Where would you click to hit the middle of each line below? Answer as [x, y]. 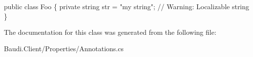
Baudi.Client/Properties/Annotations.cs [64, 48]
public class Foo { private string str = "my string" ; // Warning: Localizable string [127, 6]
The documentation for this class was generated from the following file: [110, 32]
